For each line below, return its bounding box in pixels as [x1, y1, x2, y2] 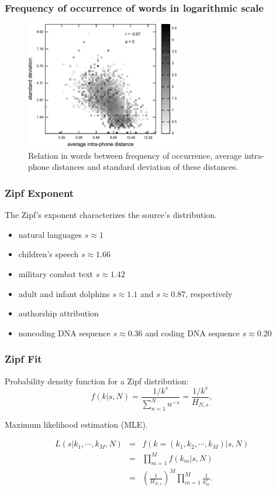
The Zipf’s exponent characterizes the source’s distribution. [5, 209, 217, 221]
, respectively [185, 287, 233, 299]
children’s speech [18, 248, 79, 260]
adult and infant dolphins [18, 287, 110, 299]
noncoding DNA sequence [18, 326, 111, 339]
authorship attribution [18, 307, 99, 319]
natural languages [18, 228, 82, 240]
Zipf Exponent [5, 185, 74, 200]
